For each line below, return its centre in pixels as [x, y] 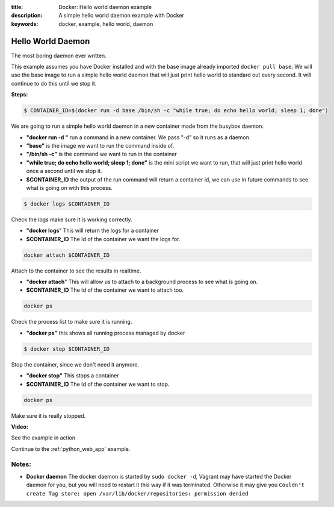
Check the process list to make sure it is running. [72, 322]
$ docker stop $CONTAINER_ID [67, 349]
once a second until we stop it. [64, 171]
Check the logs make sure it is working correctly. [72, 219]
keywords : [25, 24]
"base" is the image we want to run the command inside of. [100, 146]
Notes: [21, 464]
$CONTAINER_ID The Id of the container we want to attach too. [105, 290]
